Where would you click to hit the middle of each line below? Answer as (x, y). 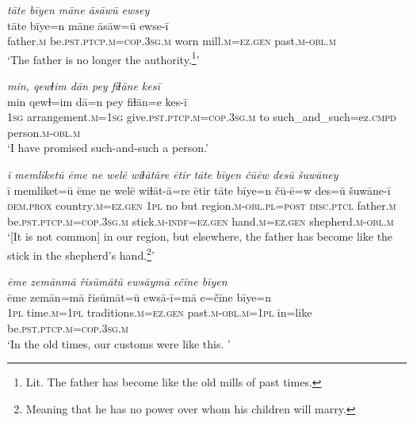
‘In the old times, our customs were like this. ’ (119, 343)
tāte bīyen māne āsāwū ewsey (78, 10)
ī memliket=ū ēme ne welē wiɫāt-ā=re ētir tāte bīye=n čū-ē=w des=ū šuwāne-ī (199, 190)
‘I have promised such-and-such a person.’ (108, 148)
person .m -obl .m (44, 132)
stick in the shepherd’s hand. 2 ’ (81, 253)
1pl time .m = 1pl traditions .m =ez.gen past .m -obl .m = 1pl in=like (160, 312)
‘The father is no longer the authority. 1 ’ (103, 58)
